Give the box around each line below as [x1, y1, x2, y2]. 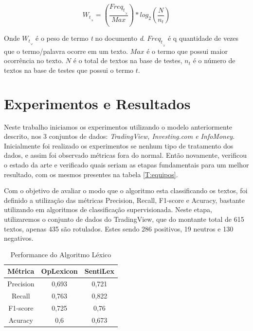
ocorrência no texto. [4, 55, 64, 66]
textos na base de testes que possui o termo [4, 65, 134, 75]
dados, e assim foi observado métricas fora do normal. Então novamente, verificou [4, 150, 247, 160]
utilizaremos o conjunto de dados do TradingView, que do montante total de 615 [4, 214, 244, 224]
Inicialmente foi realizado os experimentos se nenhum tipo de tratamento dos [4, 140, 234, 150]
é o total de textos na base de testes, [73, 55, 182, 66]
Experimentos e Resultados [4, 93, 191, 113]
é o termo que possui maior [146, 46, 228, 56]
